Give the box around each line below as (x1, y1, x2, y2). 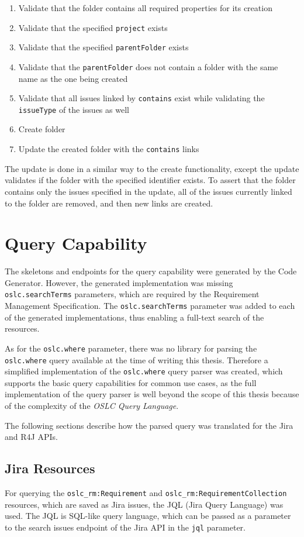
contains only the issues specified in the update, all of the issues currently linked (5, 185, 292, 197)
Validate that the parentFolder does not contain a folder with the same (18, 60, 278, 73)
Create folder (18, 123, 65, 135)
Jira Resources (5, 459, 95, 477)
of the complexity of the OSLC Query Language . (5, 400, 179, 412)
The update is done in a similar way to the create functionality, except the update (5, 162, 299, 174)
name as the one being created (18, 72, 128, 84)
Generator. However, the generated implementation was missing (5, 276, 233, 288)
